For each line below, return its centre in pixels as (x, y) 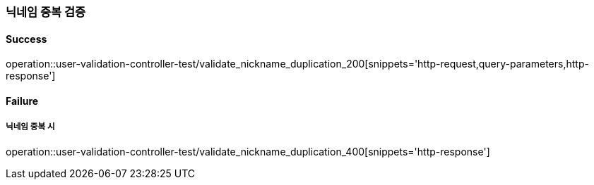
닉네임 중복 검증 (46, 12)
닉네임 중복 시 (30, 127)
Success (26, 39)
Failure (22, 101)
